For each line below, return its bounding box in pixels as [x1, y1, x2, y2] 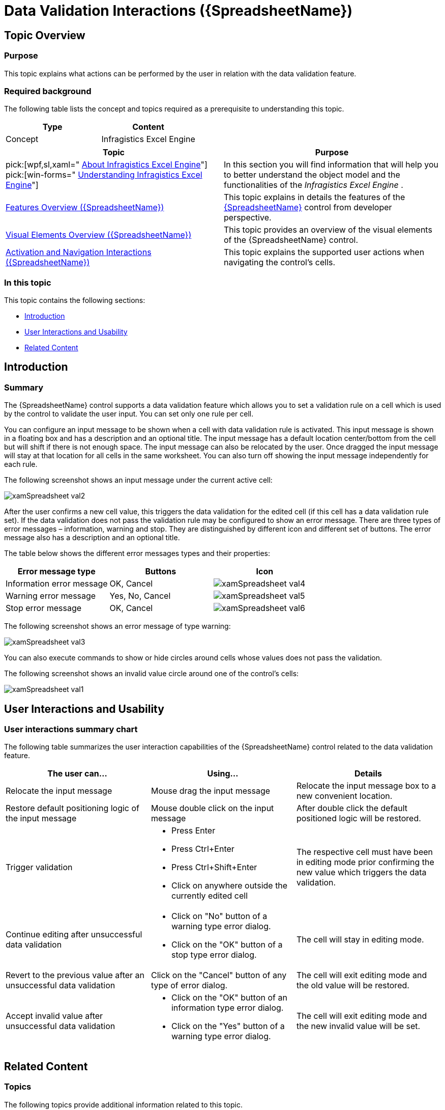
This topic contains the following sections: [4, 296, 145, 305]
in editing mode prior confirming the [296, 857, 434, 868]
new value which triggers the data [296, 867, 427, 878]
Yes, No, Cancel [109, 591, 171, 601]
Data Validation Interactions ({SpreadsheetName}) [4, 2, 353, 19]
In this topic [4, 277, 51, 288]
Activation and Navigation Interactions [6, 247, 152, 258]
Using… [207, 768, 239, 779]
